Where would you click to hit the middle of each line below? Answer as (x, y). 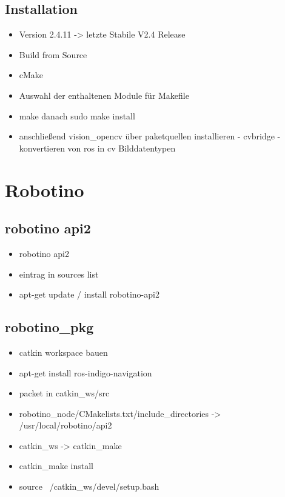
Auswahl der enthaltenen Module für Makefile (104, 95)
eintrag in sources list (59, 274)
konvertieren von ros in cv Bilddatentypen (97, 148)
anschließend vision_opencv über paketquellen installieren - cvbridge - (150, 136)
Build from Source (53, 54)
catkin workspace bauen (63, 352)
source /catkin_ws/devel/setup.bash (89, 486)
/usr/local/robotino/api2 (65, 425)
